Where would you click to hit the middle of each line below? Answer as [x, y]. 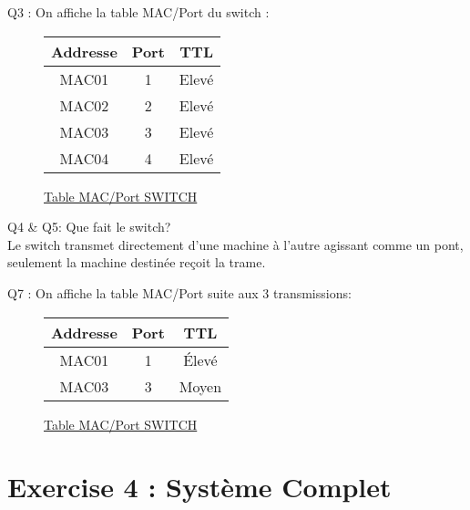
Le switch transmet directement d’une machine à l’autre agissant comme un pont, [235, 244]
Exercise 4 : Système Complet [199, 487]
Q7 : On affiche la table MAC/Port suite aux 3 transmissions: [179, 292]
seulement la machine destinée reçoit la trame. [137, 262]
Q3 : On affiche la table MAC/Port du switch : [138, 12]
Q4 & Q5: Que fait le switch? [89, 227]
